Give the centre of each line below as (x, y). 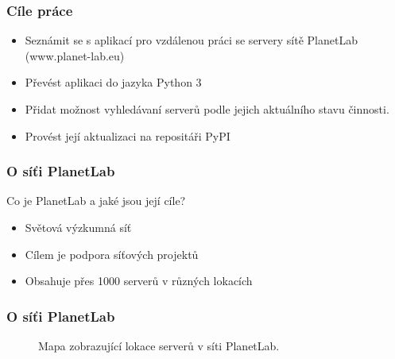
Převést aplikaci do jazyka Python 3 (113, 82)
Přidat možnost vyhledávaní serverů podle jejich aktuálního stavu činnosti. (207, 109)
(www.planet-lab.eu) (75, 55)
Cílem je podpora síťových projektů (112, 254)
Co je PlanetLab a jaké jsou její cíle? (96, 201)
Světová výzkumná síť (78, 227)
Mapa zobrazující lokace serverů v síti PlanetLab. (159, 345)
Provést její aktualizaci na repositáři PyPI (128, 135)
